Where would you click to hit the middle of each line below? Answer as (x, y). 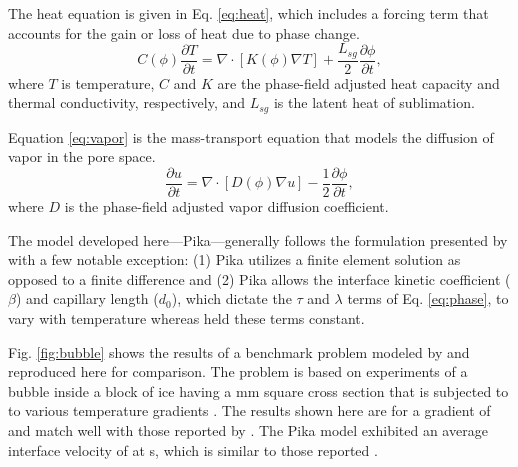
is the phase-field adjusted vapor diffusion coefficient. (226, 205)
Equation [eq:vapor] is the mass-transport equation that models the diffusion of (251, 136)
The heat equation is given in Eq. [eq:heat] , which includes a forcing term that (248, 13)
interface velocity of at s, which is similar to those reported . (193, 449)
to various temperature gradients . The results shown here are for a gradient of (249, 410)
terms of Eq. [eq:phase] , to (428, 298)
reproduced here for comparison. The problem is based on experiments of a (238, 371)
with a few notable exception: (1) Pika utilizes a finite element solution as (234, 259)
